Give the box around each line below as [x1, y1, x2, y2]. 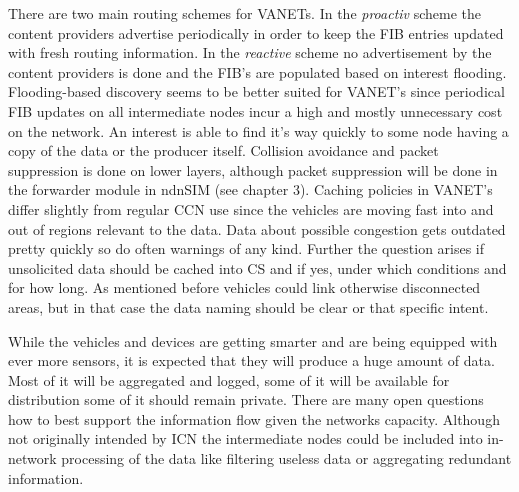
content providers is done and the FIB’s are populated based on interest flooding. [8, 61, 507, 82]
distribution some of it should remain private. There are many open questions [8, 389, 484, 410]
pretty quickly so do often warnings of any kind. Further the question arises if [8, 238, 485, 259]
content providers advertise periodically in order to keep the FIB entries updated [8, 22, 504, 43]
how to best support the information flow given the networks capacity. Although [8, 408, 500, 429]
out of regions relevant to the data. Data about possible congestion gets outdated [8, 218, 506, 239]
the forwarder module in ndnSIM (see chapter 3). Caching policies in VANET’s [8, 179, 493, 200]
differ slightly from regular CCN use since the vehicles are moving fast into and [8, 198, 494, 219]
